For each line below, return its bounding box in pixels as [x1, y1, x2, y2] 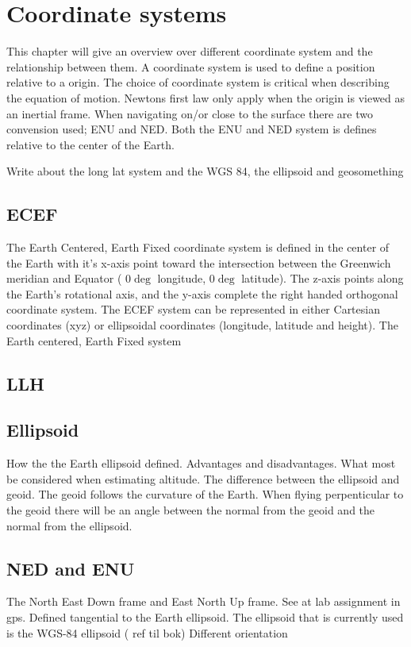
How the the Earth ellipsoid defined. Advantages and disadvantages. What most [6, 455, 396, 472]
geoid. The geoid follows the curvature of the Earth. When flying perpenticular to [6, 486, 404, 503]
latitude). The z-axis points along [241, 270, 404, 287]
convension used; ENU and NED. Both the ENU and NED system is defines [6, 121, 377, 137]
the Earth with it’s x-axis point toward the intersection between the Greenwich [6, 254, 391, 271]
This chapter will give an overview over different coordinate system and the [6, 43, 373, 60]
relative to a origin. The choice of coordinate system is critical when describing [6, 74, 390, 91]
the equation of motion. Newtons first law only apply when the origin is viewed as [6, 89, 405, 106]
